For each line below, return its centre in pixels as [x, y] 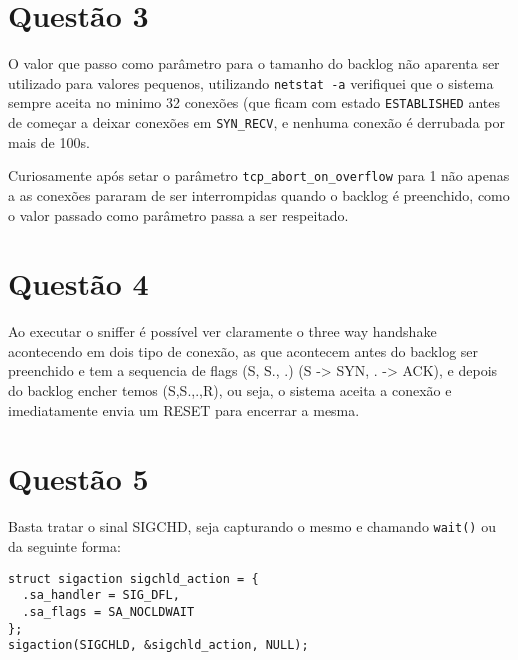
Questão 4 [78, 283]
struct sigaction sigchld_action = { [133, 578]
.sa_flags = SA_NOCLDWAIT [108, 611]
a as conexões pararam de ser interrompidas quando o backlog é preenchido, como [259, 194]
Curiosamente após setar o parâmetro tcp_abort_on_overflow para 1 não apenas [259, 175]
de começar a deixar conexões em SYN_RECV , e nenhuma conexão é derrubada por [256, 122]
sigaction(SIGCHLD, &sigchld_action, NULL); [158, 645]
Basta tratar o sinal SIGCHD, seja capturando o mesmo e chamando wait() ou [252, 526]
